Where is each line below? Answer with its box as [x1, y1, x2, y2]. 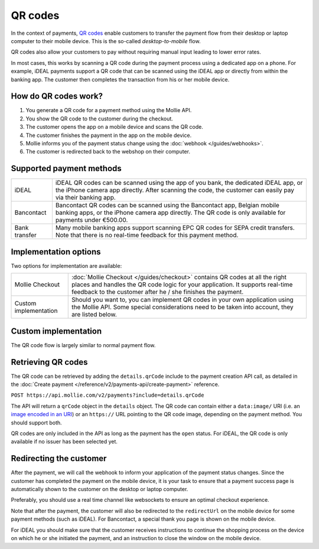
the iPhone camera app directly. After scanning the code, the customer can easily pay [55, 186, 295, 194]
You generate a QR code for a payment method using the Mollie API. [25, 107, 192, 114]
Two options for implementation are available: [11, 262, 122, 269]
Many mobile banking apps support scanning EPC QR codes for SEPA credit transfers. [55, 224, 295, 232]
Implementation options [11, 247, 101, 257]
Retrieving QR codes [11, 357, 88, 367]
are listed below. [71, 311, 118, 319]
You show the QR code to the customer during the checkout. [25, 115, 174, 122]
